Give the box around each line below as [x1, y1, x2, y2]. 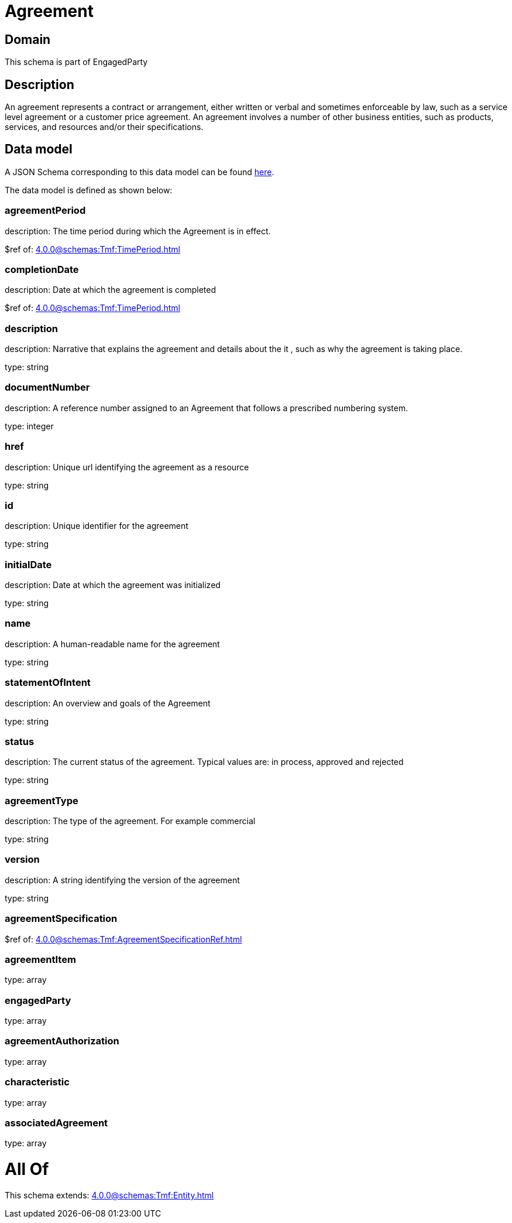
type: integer [5, 421, 54, 431]
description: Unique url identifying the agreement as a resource [5, 462, 249, 472]
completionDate [5, 263, 79, 275]
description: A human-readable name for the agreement [5, 638, 220, 649]
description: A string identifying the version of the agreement [5, 874, 240, 885]
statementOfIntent [5, 677, 91, 689]
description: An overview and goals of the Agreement [5, 698, 211, 708]
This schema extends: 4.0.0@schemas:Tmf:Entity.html [5, 1190, 214, 1200]
